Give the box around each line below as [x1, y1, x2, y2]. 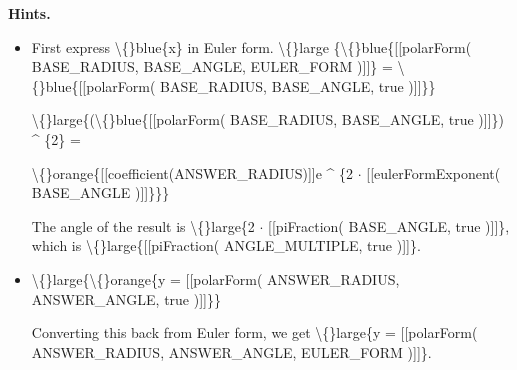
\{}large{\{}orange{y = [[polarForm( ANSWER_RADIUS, [31, 268, 400, 289]
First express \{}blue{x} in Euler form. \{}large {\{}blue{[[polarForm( [31, 36, 472, 57]
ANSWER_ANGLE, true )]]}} [31, 288, 221, 309]
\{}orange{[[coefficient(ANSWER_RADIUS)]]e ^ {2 [31, 162, 354, 183]
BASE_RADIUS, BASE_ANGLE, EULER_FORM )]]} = [31, 56, 393, 77]
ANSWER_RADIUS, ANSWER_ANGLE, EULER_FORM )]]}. [31, 341, 432, 362]
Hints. [8, 3, 51, 23]
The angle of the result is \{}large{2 [31, 215, 255, 236]
